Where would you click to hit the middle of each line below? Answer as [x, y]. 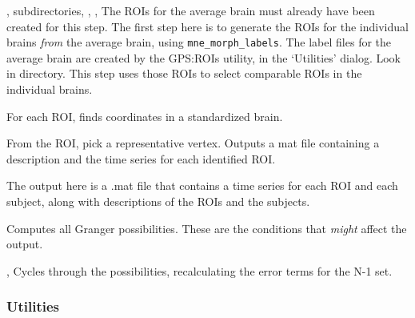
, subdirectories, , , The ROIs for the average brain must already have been [191, 10]
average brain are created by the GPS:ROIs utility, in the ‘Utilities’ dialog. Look [204, 57]
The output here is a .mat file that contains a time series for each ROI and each [202, 185]
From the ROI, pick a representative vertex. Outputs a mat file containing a [193, 143]
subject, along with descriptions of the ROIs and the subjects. [158, 201]
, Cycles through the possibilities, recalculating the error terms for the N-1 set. [200, 270]
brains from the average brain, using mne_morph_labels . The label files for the [199, 42]
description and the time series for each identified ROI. [141, 158]
